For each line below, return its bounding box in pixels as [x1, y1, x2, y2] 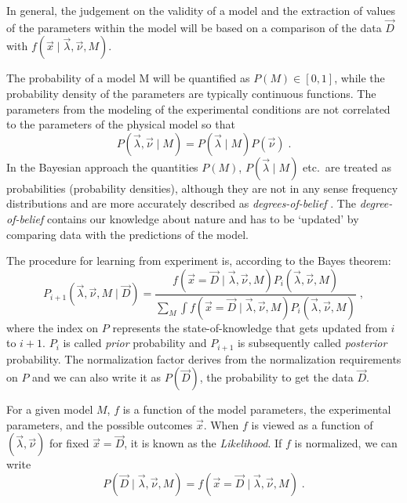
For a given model [6, 401, 93, 418]
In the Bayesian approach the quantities [6, 158, 198, 175]
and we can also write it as [32, 369, 161, 385]
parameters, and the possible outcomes [6, 416, 193, 432]
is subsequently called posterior [237, 335, 387, 351]
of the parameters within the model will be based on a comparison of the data [6, 19, 382, 35]
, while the [334, 70, 385, 86]
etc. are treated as [303, 158, 391, 175]
